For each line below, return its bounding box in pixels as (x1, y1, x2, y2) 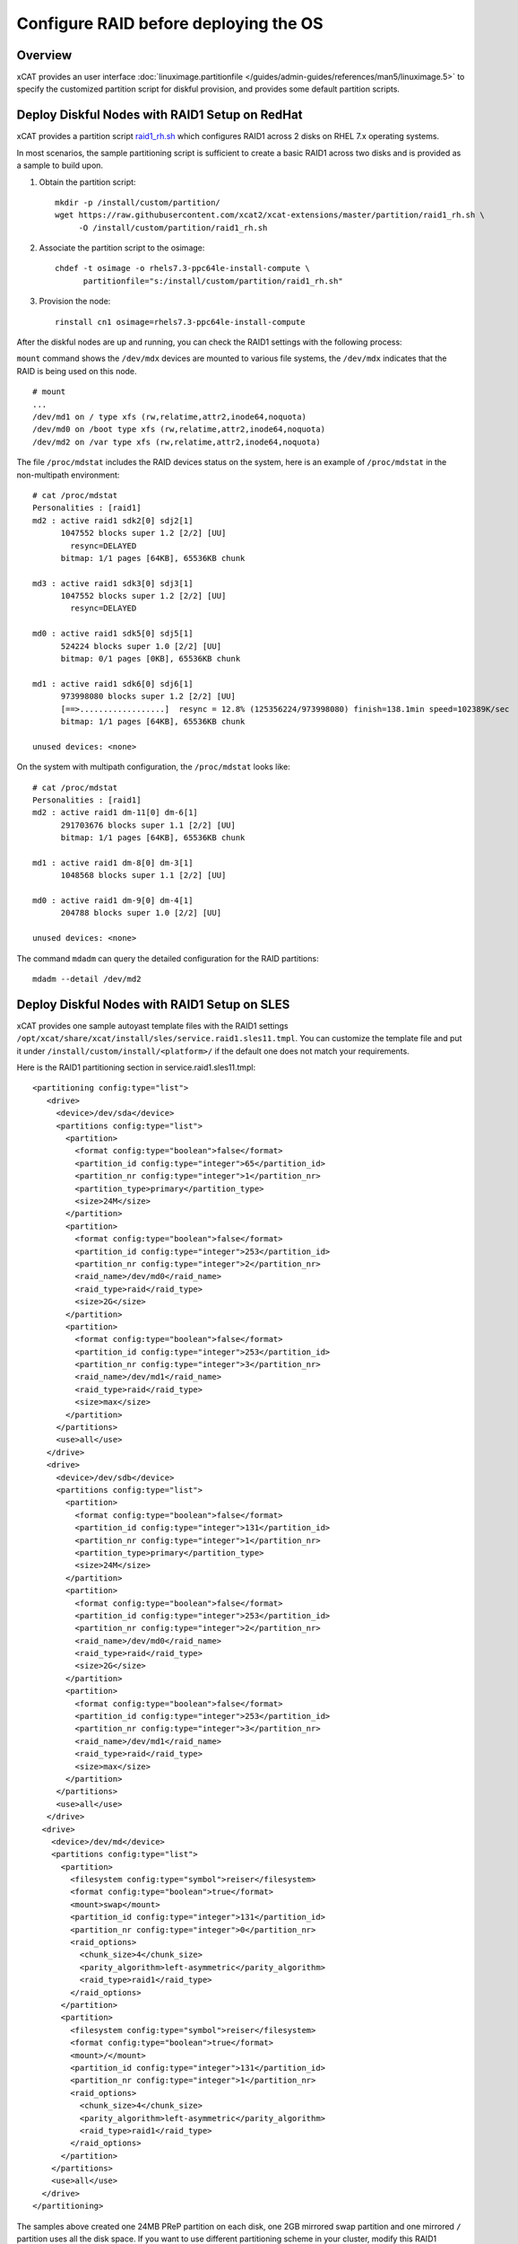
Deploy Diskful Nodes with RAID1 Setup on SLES (16, 996, 290, 1012)
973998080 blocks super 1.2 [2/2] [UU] (60, 691, 237, 702)
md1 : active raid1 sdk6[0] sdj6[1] (32, 679, 194, 688)
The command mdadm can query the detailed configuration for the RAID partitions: (16, 952, 319, 964)
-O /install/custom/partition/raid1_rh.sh (78, 223, 268, 232)
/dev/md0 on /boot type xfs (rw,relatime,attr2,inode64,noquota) (32, 425, 326, 434)
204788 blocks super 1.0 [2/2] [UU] (60, 907, 222, 918)
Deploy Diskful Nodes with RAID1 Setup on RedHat (16, 108, 303, 123)
